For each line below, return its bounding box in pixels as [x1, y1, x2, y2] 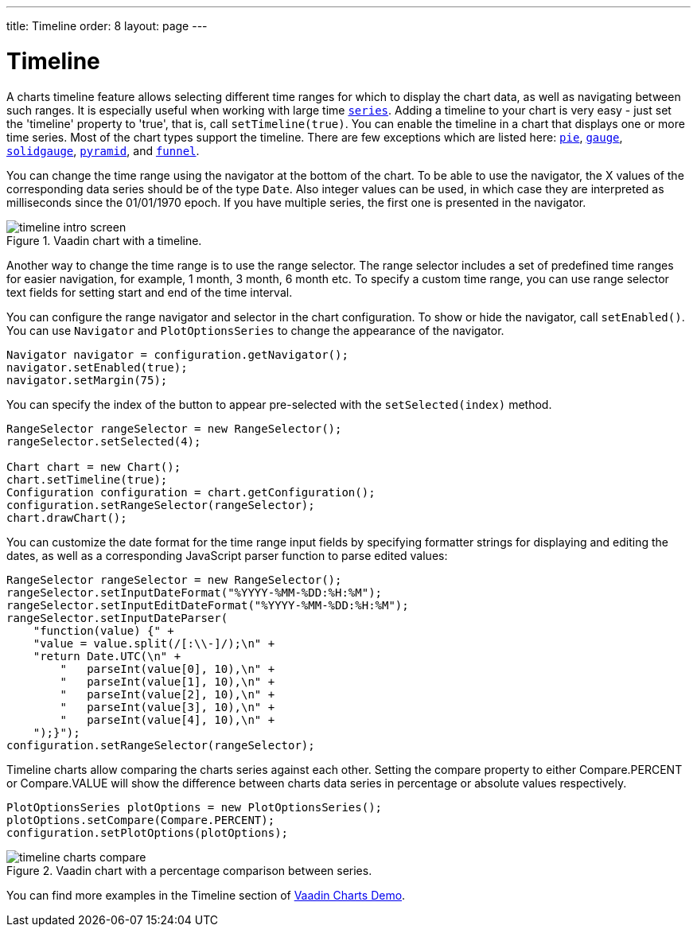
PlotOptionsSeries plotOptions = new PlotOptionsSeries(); [6, 800, 383, 814]
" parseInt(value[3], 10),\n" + [60, 700, 275, 713]
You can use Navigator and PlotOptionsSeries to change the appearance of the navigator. [6, 323, 504, 337]
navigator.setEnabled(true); [6, 360, 188, 374]
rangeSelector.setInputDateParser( [6, 611, 228, 624]
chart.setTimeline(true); [6, 472, 168, 486]
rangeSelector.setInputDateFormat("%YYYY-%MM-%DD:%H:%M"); [6, 585, 383, 599]
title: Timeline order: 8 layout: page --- [6, 19, 208, 33]
